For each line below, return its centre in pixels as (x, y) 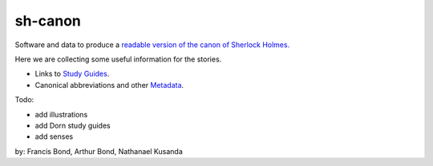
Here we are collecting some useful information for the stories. (118, 59)
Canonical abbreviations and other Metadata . (109, 85)
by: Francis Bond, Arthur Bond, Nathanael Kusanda (99, 151)
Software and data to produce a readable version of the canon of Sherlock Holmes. (152, 45)
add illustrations (61, 114)
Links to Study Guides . (72, 74)
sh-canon (48, 21)
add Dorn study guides (73, 125)
